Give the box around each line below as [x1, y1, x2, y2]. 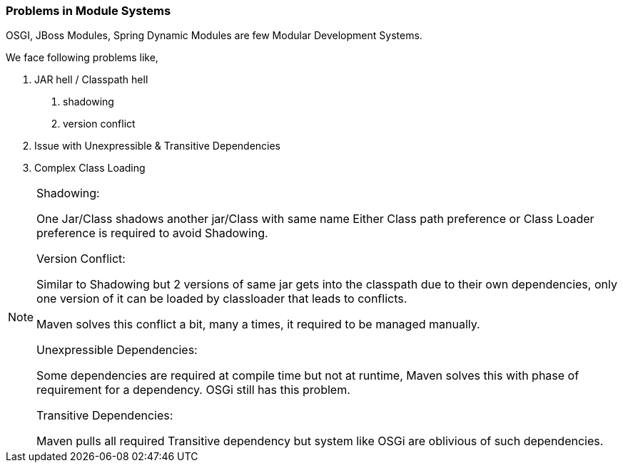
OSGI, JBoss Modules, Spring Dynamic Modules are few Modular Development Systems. [6, 29, 422, 42]
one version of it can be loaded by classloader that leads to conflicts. [36, 291, 407, 306]
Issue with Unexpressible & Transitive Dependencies [34, 140, 281, 152]
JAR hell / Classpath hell [34, 73, 148, 86]
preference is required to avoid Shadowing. [36, 226, 268, 241]
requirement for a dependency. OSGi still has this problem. [36, 383, 350, 397]
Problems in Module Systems [6, 4, 171, 18]
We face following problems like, [6, 51, 158, 64]
